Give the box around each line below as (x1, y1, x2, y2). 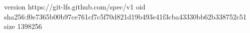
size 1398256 (4, 21, 42, 31)
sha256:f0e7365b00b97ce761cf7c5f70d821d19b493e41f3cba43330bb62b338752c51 (4, 11, 247, 21)
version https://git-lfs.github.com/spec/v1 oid (4, 1, 146, 11)
